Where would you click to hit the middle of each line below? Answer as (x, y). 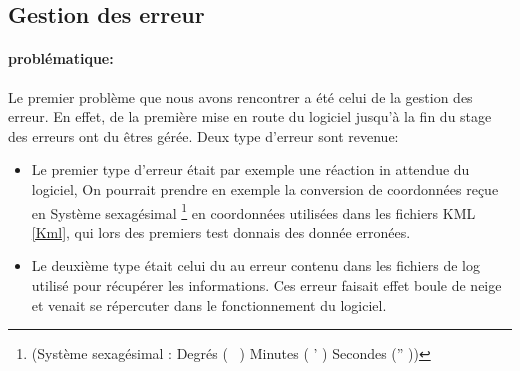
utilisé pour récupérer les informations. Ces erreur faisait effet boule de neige (266, 284)
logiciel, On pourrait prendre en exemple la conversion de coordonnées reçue (265, 188)
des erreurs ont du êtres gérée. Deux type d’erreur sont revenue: (203, 135)
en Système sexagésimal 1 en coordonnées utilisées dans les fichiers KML (253, 211)
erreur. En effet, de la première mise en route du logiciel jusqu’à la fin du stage (250, 116)
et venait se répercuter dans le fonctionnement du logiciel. (209, 304)
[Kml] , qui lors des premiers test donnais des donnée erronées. (221, 231)
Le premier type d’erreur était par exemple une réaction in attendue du (250, 169)
